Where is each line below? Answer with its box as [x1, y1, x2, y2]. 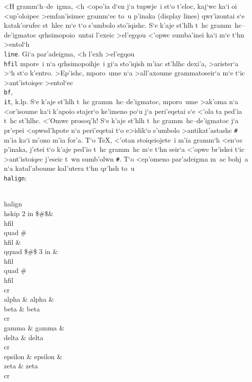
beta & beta [4, 303, 40, 313]
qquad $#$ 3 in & [4, 246, 58, 256]
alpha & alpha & [4, 294, 54, 304]
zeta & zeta [4, 361, 38, 371]
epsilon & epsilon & [4, 351, 62, 361]
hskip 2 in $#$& [4, 208, 54, 218]
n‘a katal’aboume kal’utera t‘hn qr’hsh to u [4, 163, 135, 173]
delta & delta [4, 332, 43, 342]
